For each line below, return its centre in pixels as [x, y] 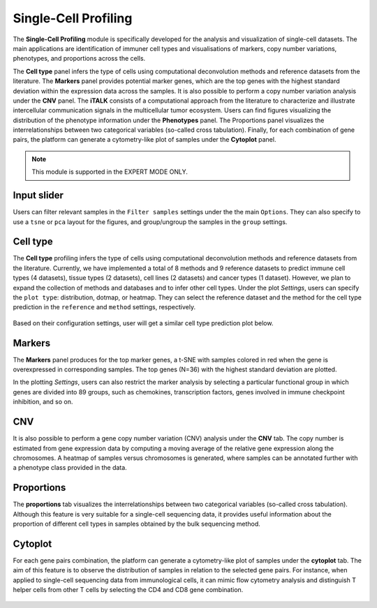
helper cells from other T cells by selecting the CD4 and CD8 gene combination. [128, 590]
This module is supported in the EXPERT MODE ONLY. [110, 172]
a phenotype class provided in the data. [70, 468]
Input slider [38, 195]
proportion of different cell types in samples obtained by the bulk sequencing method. [137, 524]
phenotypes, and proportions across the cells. [79, 59]
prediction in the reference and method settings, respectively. [104, 307]
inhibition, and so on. [43, 402]
